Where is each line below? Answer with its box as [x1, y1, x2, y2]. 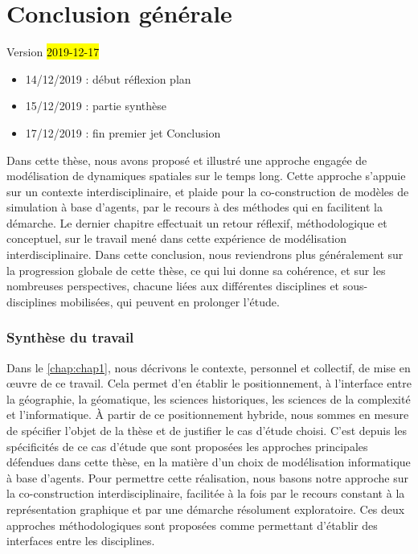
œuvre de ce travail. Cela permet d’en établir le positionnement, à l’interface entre [6, 375, 412, 392]
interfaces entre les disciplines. [6, 532, 155, 549]
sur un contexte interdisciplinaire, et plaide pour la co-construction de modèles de [6, 183, 409, 199]
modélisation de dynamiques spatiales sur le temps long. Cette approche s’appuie [6, 167, 406, 184]
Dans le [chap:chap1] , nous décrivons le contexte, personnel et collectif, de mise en [6, 359, 411, 375]
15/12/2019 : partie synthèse [25, 97, 166, 114]
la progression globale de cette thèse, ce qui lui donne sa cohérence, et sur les [6, 261, 386, 278]
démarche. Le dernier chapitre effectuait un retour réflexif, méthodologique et [6, 214, 387, 231]
